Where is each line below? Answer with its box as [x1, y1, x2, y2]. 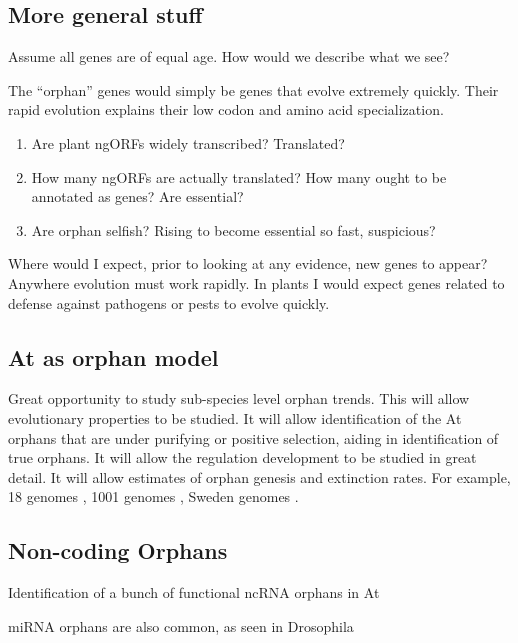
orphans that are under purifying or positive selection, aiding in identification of [8, 427, 499, 448]
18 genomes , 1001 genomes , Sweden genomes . [8, 486, 299, 507]
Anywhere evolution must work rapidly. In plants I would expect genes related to [8, 272, 505, 293]
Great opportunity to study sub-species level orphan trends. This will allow [8, 388, 470, 409]
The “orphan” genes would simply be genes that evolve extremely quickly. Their [8, 79, 499, 100]
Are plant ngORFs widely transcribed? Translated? [31, 132, 345, 153]
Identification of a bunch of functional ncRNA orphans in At [8, 582, 380, 603]
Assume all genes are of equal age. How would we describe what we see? [8, 46, 450, 67]
